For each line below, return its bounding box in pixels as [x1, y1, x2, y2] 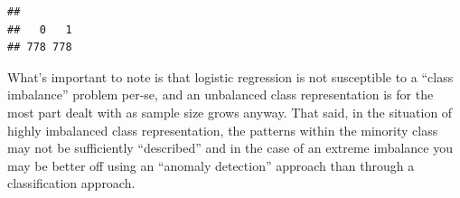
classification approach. [7, 174, 136, 193]
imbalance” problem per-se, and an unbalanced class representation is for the [7, 85, 434, 104]
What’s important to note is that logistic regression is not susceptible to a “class [7, 67, 454, 86]
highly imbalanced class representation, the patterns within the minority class [7, 120, 438, 139]
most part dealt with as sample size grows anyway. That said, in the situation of [7, 102, 453, 121]
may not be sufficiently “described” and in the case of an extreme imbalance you [7, 138, 453, 157]
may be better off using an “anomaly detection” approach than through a [7, 156, 415, 174]
